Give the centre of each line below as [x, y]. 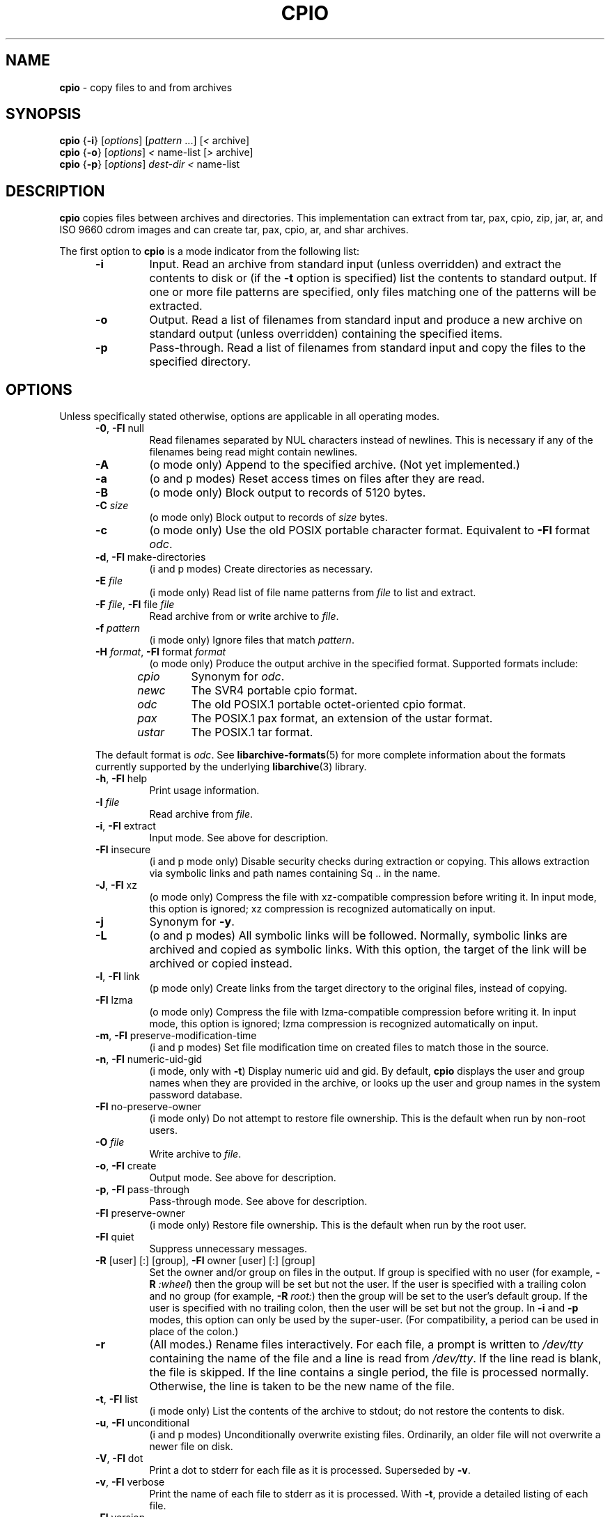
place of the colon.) [194, 1332]
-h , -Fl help [122, 779]
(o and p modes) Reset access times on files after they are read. [317, 479]
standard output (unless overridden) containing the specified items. [326, 334]
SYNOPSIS [44, 114]
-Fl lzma [114, 1000]
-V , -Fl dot [119, 1458]
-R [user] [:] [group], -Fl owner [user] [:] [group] [205, 1261]
